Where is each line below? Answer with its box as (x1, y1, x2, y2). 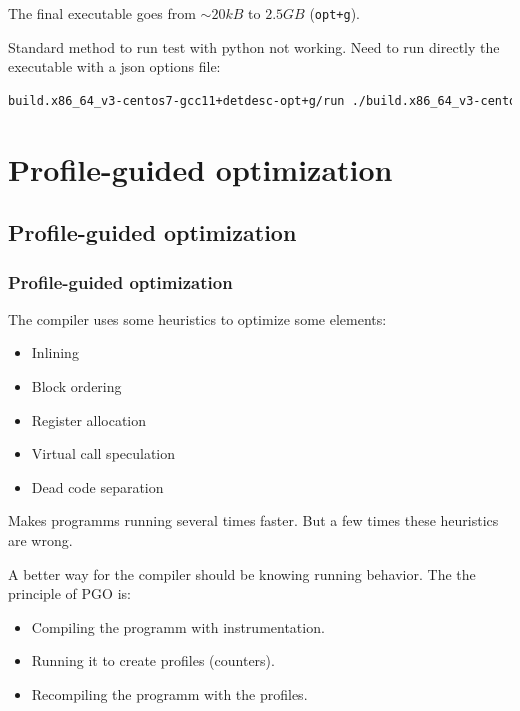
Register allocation (31, 409, 147, 430)
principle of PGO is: (8, 583, 131, 604)
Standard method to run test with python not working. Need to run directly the (8, 36, 500, 57)
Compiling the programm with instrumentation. (31, 616, 325, 637)
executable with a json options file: (8, 56, 221, 77)
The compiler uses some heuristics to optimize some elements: (8, 308, 387, 329)
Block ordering (31, 376, 122, 396)
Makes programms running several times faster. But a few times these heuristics (8, 510, 499, 531)
